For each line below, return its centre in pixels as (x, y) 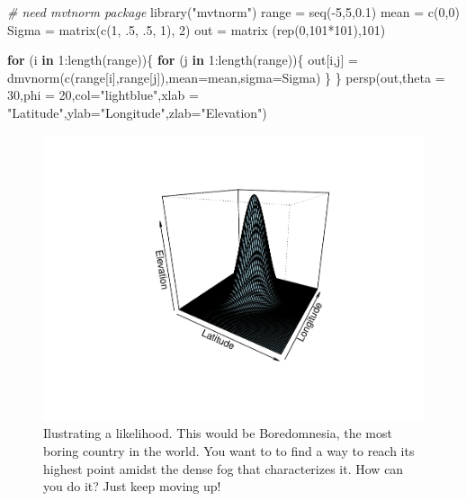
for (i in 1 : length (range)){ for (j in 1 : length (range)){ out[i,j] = (183, 60)
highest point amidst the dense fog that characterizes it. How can (224, 468)
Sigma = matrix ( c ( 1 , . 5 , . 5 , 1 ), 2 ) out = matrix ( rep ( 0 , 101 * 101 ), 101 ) (197, 29)
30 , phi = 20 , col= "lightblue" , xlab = (103, 95)
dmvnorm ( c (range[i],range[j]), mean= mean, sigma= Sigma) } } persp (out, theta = (226, 77)
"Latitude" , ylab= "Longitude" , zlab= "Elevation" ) (137, 112)
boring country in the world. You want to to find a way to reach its (229, 451)
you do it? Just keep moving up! (132, 486)
